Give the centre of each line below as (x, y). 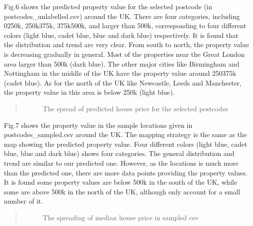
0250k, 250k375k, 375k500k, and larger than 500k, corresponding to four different (125, 26)
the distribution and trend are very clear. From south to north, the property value (126, 44)
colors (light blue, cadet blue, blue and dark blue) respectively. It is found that (121, 35)
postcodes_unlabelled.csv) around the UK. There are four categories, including (122, 16)
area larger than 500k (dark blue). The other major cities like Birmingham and (122, 63)
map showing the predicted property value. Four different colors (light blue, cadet (126, 144)
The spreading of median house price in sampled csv (120, 217)
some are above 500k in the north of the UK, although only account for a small (122, 191)
